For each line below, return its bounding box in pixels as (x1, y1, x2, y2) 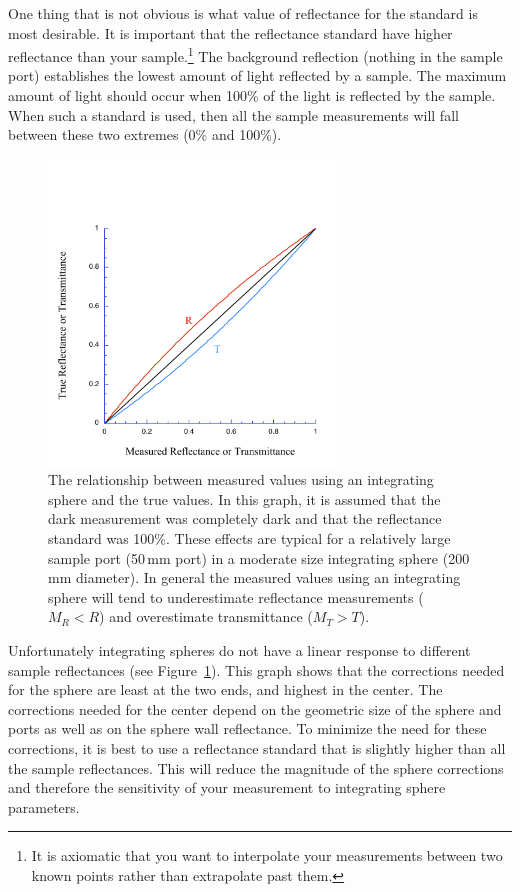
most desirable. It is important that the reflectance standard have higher (8, 22, 453, 43)
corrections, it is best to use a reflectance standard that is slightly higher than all (8, 738, 506, 758)
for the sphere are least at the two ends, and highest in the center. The (8, 679, 443, 700)
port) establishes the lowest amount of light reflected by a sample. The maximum (8, 65, 507, 86)
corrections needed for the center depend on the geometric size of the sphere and (8, 698, 502, 719)
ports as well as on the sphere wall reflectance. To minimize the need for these (8, 718, 487, 739)
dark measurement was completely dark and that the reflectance (48, 508, 442, 529)
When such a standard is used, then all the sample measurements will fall (8, 104, 459, 125)
